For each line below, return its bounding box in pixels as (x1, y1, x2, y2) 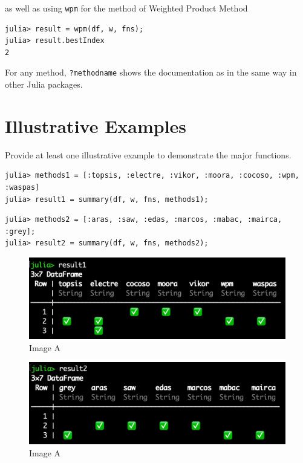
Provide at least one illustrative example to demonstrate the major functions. (5, 148, 292, 161)
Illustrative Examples (5, 113, 187, 138)
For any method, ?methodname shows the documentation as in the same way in (5, 66, 297, 79)
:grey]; (5, 227, 36, 236)
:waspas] (5, 183, 40, 192)
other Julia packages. (5, 78, 83, 91)
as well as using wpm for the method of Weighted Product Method (5, 2, 248, 14)
